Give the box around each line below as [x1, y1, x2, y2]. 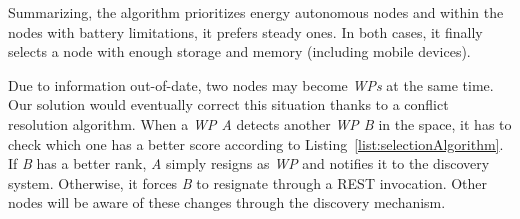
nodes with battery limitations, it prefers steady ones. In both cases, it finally [8, 21, 483, 42]
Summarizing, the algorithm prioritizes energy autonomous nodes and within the [8, 2, 504, 22]
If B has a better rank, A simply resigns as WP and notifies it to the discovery [8, 153, 490, 174]
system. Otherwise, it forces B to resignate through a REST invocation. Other [8, 172, 488, 193]
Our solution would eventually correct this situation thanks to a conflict [8, 94, 449, 115]
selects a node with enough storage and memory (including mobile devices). [8, 41, 471, 62]
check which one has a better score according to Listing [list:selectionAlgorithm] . [8, 133, 504, 154]
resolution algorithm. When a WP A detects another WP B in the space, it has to [8, 113, 512, 134]
